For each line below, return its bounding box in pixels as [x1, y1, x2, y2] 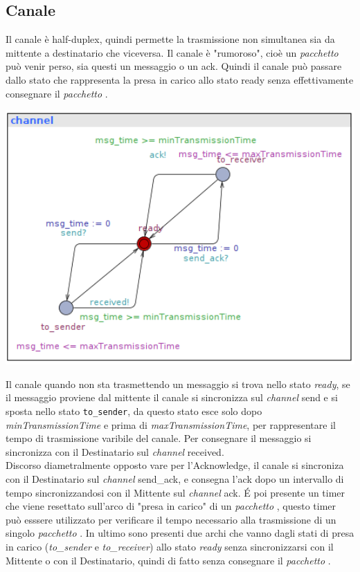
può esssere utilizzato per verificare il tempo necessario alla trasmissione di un [6, 512, 336, 526]
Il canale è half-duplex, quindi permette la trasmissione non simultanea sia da [6, 32, 335, 46]
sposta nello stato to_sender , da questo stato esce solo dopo [6, 403, 262, 418]
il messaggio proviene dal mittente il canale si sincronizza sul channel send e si [6, 390, 338, 405]
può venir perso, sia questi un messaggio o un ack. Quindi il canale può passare [6, 59, 342, 73]
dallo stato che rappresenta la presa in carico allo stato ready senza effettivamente [6, 72, 354, 86]
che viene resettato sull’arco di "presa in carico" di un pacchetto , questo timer [6, 499, 336, 513]
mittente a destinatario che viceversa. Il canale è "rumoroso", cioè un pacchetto [6, 45, 339, 59]
